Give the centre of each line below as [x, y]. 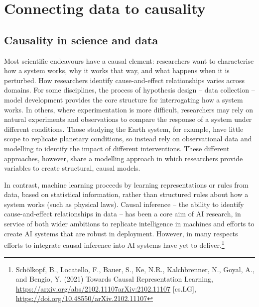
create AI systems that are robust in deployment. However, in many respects [121, 233]
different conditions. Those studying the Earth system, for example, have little [124, 129]
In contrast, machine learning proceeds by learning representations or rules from [126, 184]
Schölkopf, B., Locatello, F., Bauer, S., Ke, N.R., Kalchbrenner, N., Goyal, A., [135, 269]
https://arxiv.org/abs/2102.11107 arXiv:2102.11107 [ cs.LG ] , [106, 288]
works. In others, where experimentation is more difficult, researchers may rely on [129, 109]
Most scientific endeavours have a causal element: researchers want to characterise [129, 60]
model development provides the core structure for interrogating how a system [124, 99]
